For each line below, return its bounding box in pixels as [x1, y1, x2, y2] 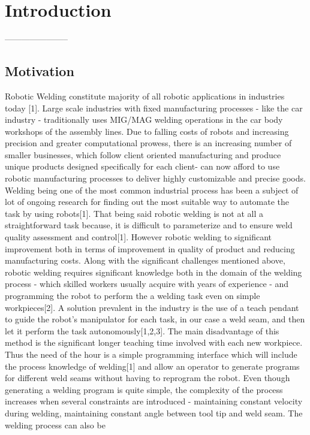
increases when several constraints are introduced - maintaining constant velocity [5, 395, 303, 407]
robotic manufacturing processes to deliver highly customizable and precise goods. [5, 172, 306, 185]
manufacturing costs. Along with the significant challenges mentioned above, [5, 254, 285, 267]
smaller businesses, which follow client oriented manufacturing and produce [5, 148, 281, 161]
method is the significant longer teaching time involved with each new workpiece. [5, 336, 303, 349]
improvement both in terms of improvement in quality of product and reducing [5, 242, 295, 255]
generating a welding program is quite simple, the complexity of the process [5, 383, 283, 395]
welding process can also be [5, 418, 106, 431]
